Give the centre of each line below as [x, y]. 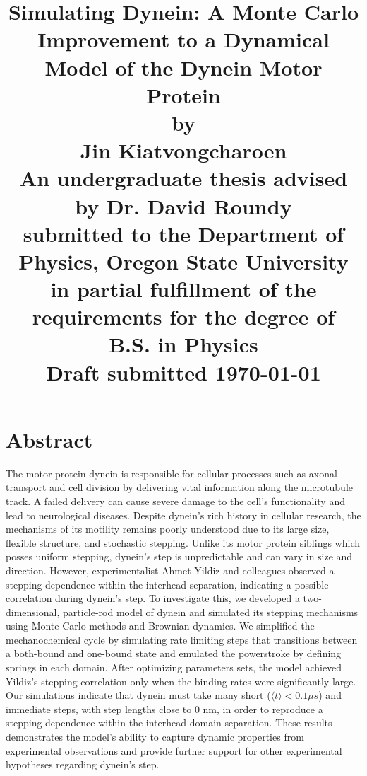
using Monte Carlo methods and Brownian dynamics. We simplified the [160, 626]
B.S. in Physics [183, 344]
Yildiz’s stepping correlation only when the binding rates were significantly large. [181, 681]
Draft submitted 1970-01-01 [183, 372]
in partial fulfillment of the [183, 289]
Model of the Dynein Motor [183, 67]
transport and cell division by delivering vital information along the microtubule [179, 487]
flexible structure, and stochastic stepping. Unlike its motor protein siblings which [183, 542]
